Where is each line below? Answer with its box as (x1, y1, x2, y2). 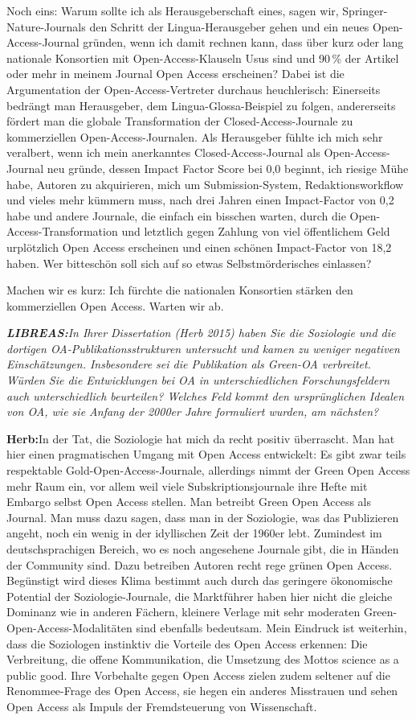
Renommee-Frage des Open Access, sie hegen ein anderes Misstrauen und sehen (6, 682, 398, 699)
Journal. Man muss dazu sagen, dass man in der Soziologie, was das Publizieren (6, 508, 399, 525)
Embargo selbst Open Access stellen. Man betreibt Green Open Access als (6, 493, 372, 510)
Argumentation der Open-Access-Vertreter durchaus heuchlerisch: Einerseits (6, 80, 381, 97)
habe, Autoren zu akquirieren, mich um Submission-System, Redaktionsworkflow (6, 175, 404, 192)
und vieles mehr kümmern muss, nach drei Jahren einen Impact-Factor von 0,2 (6, 191, 394, 208)
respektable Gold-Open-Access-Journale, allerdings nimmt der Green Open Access (6, 462, 410, 479)
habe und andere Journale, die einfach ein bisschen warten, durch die (6, 207, 346, 224)
